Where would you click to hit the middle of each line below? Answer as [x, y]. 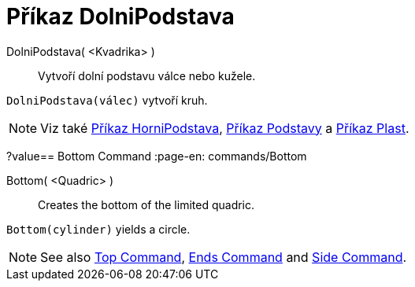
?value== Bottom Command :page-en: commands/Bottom [157, 156]
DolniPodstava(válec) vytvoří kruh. [107, 100]
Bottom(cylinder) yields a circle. [98, 229]
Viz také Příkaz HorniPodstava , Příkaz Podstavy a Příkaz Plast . [225, 128]
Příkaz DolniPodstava [120, 17]
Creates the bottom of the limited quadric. [146, 204]
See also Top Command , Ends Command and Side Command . [224, 257]
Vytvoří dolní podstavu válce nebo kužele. [147, 75]
